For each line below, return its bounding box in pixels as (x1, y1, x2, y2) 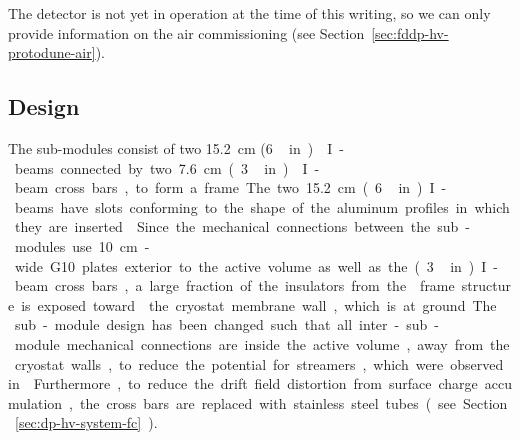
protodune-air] (8, 42, 96, 63)
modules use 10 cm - (14, 235, 150, 256)
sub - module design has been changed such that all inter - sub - (14, 314, 439, 335)
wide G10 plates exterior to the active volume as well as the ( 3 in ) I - (14, 255, 499, 276)
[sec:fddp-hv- (371, 22, 449, 43)
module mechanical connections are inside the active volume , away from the (14, 333, 510, 354)
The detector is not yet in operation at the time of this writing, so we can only (8, 3, 491, 23)
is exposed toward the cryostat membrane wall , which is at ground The (21, 294, 497, 315)
